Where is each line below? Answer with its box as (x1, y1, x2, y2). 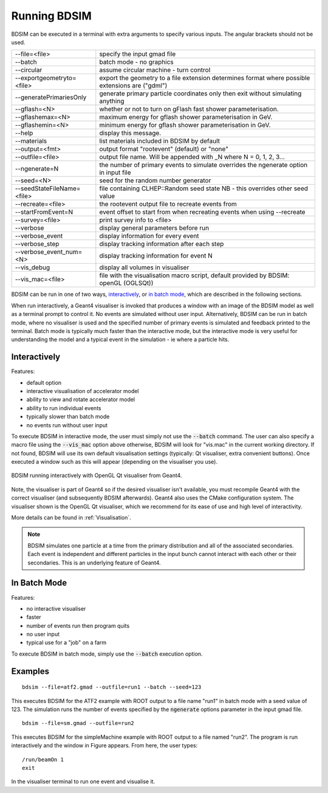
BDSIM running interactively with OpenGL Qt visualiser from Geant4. (11, 472, 182, 479)
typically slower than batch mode (26, 413, 110, 421)
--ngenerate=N (15, 165, 59, 173)
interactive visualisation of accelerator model (26, 387, 139, 394)
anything (99, 97, 125, 106)
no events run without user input (26, 421, 108, 428)
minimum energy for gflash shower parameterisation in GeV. (99, 121, 271, 129)
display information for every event (99, 232, 200, 240)
